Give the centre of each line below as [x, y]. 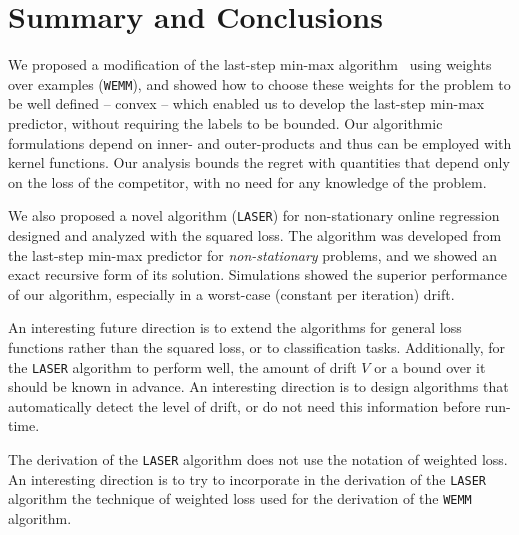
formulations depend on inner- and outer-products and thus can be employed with [260, 142]
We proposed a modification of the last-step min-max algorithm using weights [250, 64]
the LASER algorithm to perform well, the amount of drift [182, 366]
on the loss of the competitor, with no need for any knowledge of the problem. [247, 181]
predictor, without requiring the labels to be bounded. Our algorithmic [225, 122]
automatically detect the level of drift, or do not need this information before [244, 405]
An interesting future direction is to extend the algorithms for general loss [235, 327]
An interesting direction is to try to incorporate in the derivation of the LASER [247, 478]
